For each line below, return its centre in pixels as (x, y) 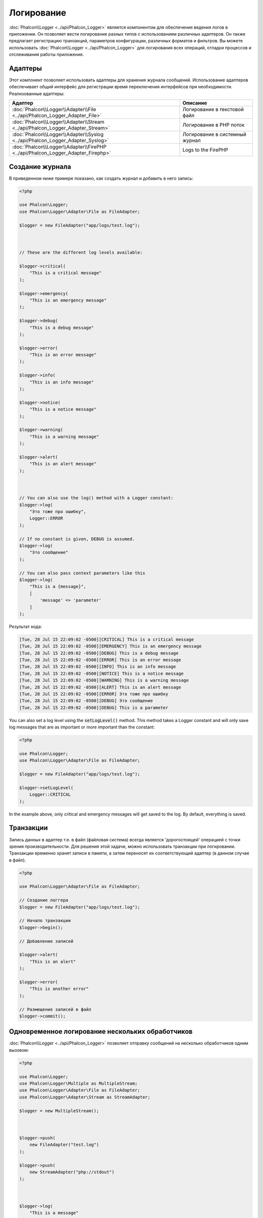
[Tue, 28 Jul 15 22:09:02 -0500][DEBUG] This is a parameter (94, 707)
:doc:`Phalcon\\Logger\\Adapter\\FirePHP (59, 147)
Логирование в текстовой (213, 110)
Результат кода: (26, 627)
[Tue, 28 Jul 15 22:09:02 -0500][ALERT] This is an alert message (100, 687)
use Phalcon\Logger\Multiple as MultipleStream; (78, 1083)
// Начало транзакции (45, 921)
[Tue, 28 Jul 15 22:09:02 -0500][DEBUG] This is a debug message (99, 653)
